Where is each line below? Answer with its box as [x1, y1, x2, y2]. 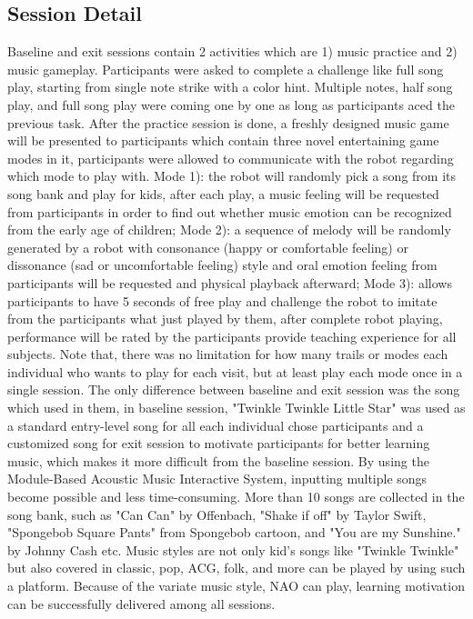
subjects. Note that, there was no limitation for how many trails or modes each [7, 344, 448, 364]
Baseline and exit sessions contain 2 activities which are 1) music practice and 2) [7, 42, 458, 61]
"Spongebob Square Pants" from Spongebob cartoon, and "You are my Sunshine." [7, 523, 461, 542]
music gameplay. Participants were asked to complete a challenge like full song [7, 59, 444, 78]
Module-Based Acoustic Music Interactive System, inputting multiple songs [7, 469, 428, 488]
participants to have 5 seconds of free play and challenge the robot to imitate [7, 291, 438, 310]
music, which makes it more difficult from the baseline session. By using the [7, 451, 429, 470]
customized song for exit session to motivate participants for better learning [7, 434, 430, 453]
